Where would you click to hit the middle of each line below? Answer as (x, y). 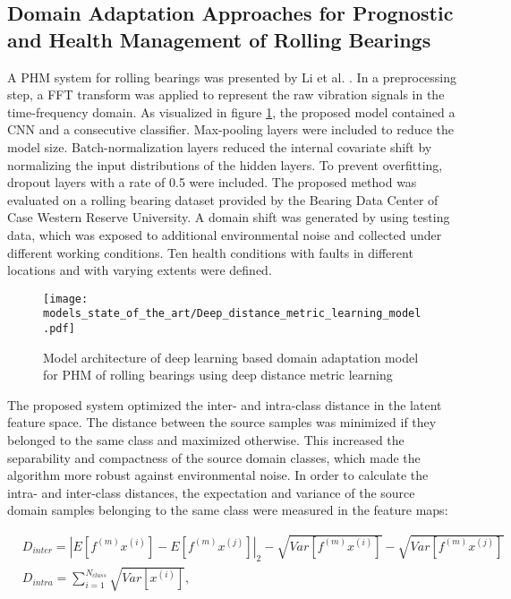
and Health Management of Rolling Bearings (219, 39)
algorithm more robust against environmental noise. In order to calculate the (218, 475)
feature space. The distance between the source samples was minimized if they (222, 422)
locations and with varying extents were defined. (140, 270)
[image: (66, 299)
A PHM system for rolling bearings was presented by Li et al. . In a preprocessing (232, 77)
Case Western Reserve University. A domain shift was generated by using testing (229, 217)
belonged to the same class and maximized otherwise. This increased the (206, 440)
